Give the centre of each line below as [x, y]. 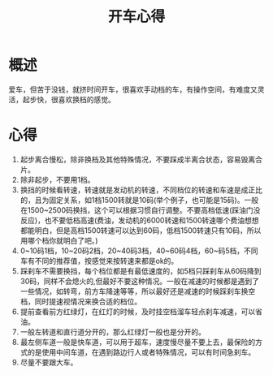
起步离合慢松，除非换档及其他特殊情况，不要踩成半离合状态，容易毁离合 [141, 159]
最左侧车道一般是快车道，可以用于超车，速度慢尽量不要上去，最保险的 [138, 342]
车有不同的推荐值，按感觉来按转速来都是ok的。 [99, 261]
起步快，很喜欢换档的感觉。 [69, 99]
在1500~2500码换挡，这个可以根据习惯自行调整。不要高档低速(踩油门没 [140, 210]
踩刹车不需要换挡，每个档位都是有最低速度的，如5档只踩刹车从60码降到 [141, 271]
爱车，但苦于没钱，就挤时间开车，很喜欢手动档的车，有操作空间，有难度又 [133, 89]
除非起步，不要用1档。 [57, 179]
